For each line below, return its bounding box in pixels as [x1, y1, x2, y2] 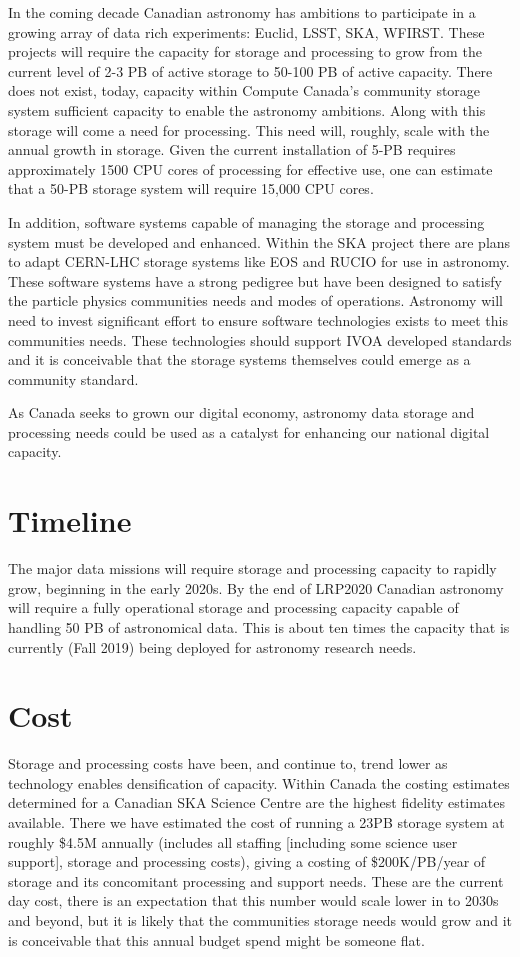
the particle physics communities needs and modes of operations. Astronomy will [8, 290, 503, 311]
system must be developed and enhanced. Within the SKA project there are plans [8, 231, 511, 252]
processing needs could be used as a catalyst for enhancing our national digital [8, 421, 490, 442]
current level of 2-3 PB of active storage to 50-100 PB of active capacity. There [8, 60, 493, 81]
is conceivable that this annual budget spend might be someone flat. [8, 929, 425, 950]
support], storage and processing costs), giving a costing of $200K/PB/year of [8, 851, 486, 872]
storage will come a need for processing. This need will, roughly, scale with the [8, 119, 490, 140]
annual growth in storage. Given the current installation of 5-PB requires [8, 139, 456, 160]
